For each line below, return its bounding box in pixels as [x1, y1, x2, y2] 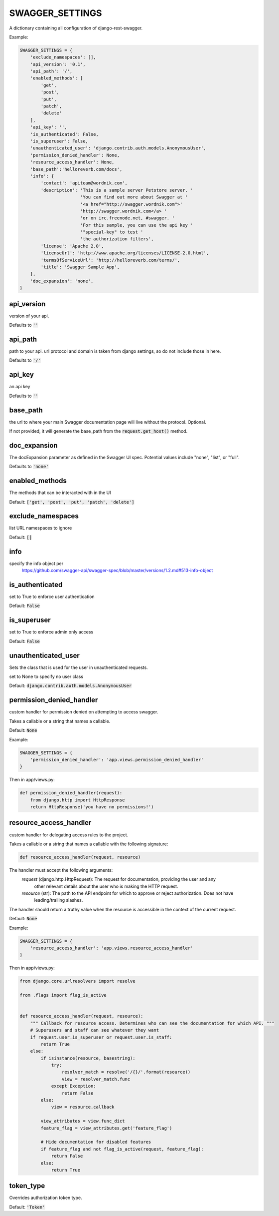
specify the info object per [9, 560, 64, 567]
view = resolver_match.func [61, 1076, 131, 1082]
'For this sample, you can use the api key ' [80, 222, 193, 228]
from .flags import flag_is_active [19, 992, 107, 998]
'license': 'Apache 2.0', [40, 243, 104, 249]
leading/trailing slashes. [34, 897, 83, 903]
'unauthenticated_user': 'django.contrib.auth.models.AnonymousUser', [30, 145, 207, 151]
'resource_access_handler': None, [30, 159, 115, 165]
